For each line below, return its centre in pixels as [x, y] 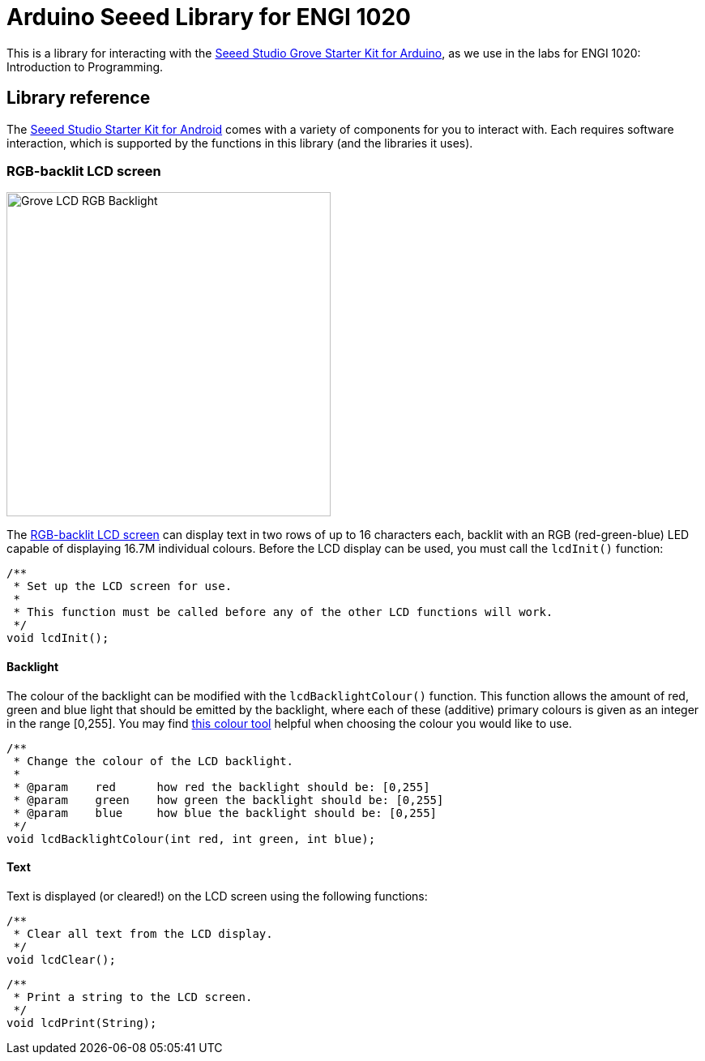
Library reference [79, 98]
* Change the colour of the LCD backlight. [154, 761]
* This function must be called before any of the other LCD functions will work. [283, 612]
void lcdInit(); [58, 638]
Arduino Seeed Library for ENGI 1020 [209, 17]
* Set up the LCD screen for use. [123, 586]
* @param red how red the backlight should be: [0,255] [222, 787]
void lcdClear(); [61, 959]
